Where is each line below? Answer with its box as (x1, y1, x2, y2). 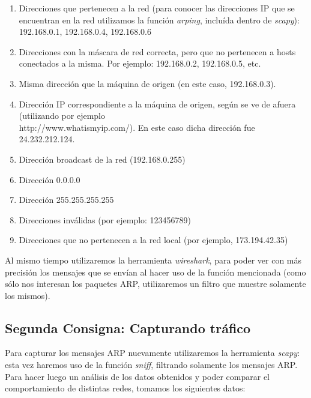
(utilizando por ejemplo (19, 109, 105, 122)
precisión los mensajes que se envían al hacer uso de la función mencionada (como (5, 265, 306, 278)
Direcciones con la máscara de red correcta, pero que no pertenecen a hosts (19, 45, 296, 58)
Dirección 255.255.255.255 (19, 193, 114, 206)
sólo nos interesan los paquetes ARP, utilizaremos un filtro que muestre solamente (5, 277, 306, 290)
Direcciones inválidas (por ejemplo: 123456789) (19, 213, 192, 226)
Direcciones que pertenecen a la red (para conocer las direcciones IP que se (19, 2, 295, 14)
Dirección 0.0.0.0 (19, 173, 80, 185)
